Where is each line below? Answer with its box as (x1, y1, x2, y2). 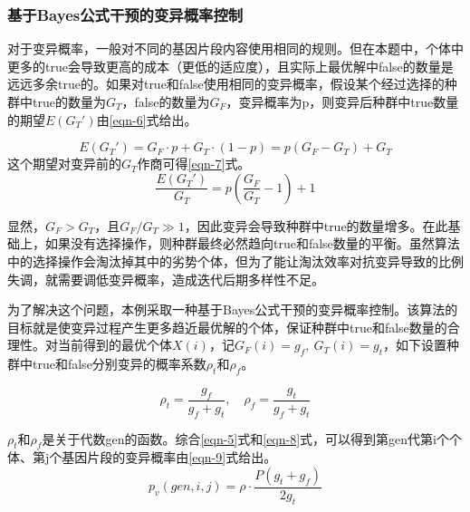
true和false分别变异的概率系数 (32, 354, 206, 373)
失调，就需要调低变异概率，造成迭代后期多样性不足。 (7, 269, 324, 288)
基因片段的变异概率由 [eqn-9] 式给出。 (62, 448, 277, 467)
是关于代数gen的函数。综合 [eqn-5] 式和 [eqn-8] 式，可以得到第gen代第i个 (42, 429, 450, 448)
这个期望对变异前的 (7, 154, 121, 173)
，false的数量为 (121, 92, 210, 111)
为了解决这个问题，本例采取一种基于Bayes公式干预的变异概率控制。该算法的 (7, 300, 458, 319)
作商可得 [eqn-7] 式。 (137, 154, 251, 173)
